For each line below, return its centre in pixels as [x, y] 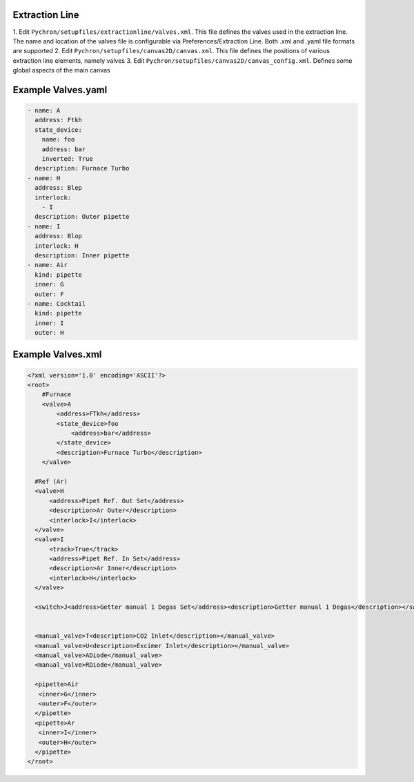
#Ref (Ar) [51, 481]
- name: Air [48, 265]
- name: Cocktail [57, 303]
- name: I [44, 226]
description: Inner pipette [82, 255]
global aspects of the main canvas [61, 70]
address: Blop [59, 236]
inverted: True [67, 159]
